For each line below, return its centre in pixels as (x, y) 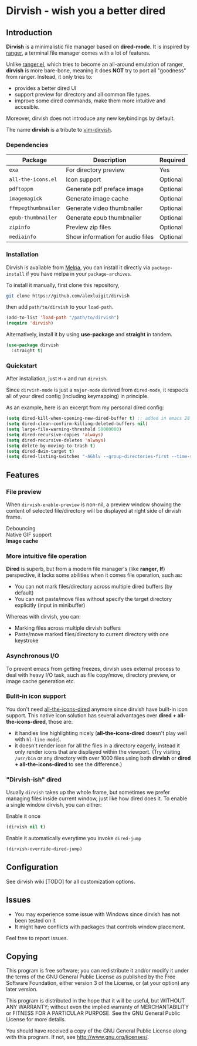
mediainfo (23, 237)
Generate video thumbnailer (104, 208)
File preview (24, 492)
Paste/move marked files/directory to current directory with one (91, 634)
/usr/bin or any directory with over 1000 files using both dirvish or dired (103, 758)
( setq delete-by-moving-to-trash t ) (51, 446)
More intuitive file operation (46, 556)
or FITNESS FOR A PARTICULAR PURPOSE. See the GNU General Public (93, 1013)
